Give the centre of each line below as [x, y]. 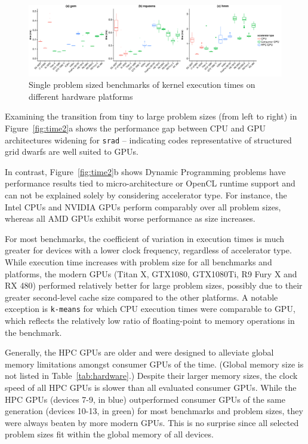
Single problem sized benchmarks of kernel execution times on [142, 85]
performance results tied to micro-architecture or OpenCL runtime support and [150, 183]
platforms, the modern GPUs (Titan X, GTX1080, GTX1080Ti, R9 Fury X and [151, 273]
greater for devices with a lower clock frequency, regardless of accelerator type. [148, 250]
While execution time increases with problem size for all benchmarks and [138, 262]
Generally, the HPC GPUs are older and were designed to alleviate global [139, 352]
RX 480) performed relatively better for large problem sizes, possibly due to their [154, 285]
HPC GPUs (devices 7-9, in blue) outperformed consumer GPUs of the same [145, 399]
